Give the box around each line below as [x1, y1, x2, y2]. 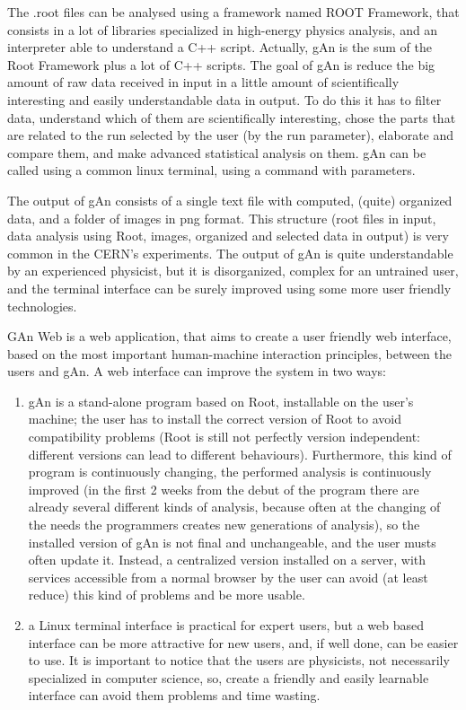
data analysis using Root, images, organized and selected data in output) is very [7, 226, 449, 245]
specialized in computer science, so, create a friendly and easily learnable [28, 668, 429, 687]
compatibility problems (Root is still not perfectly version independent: [28, 427, 421, 446]
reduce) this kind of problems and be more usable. [28, 585, 305, 604]
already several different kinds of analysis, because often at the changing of [28, 497, 441, 516]
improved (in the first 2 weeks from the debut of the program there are [28, 479, 419, 498]
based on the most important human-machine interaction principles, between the [7, 344, 453, 363]
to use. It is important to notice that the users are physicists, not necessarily [28, 651, 450, 670]
